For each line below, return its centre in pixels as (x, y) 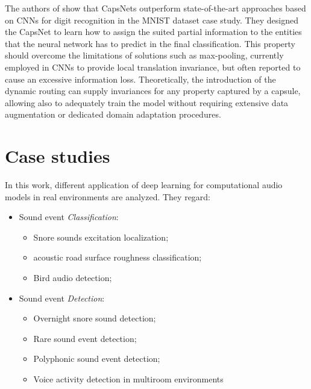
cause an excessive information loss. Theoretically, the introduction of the (140, 79)
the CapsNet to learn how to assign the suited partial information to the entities (153, 32)
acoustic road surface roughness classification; (118, 257)
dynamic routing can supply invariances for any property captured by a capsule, (153, 91)
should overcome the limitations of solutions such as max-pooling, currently (144, 55)
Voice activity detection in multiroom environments (128, 379)
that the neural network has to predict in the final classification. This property (150, 43)
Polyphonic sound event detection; (97, 359)
